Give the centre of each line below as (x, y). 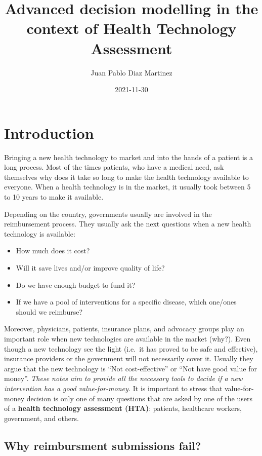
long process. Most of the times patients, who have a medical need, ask (114, 167)
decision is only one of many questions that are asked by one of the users (139, 398)
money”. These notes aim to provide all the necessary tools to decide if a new (123, 378)
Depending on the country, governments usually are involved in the (108, 214)
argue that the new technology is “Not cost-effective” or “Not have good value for (130, 368)
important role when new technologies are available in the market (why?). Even (127, 338)
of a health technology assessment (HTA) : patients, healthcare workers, (123, 408)
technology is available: (40, 233)
